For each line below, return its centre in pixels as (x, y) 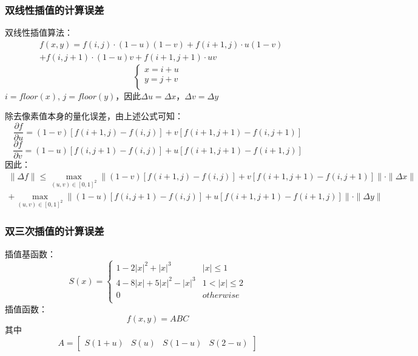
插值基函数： (30, 253)
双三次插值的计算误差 (55, 231)
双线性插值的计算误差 (55, 9)
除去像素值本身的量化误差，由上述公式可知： (94, 116)
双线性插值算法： (39, 32)
